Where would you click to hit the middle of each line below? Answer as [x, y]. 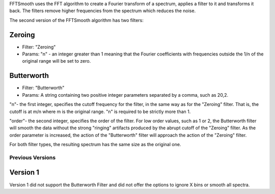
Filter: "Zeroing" [39, 47]
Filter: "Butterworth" [43, 88]
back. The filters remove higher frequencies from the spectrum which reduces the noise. [103, 11]
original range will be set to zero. [57, 61]
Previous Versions [33, 157]
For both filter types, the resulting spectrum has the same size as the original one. [95, 145]
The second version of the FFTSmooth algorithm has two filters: [76, 20]
